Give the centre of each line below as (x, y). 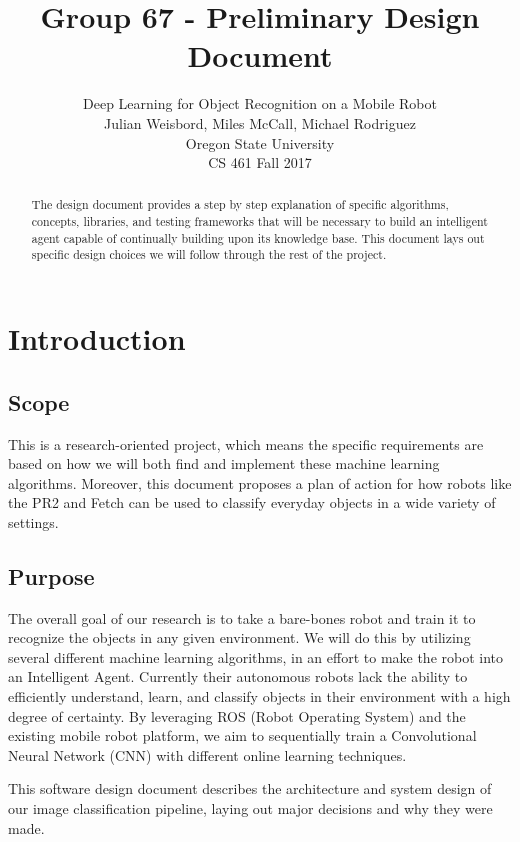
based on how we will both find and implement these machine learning (224, 463)
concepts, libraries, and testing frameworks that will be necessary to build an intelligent (259, 221)
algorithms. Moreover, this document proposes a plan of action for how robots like (260, 482)
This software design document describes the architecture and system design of (250, 788)
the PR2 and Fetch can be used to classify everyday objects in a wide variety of (252, 502)
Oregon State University (260, 142)
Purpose (51, 575)
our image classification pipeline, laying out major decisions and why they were (250, 808)
